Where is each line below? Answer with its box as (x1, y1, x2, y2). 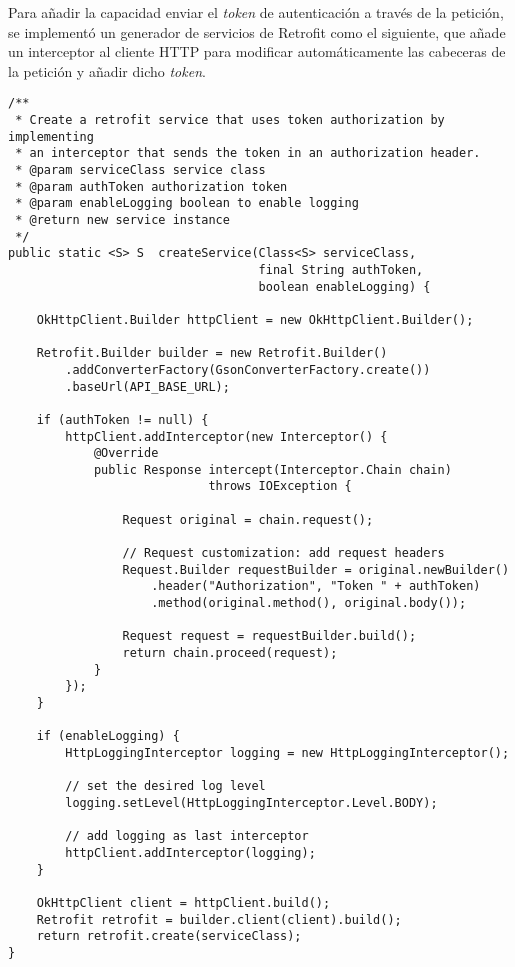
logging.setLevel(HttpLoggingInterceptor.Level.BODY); (65, 795, 438, 810)
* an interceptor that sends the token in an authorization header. (15, 146, 481, 161)
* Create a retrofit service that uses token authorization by (15, 113, 445, 128)
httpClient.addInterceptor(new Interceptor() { (65, 429, 388, 444)
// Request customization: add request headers (122, 546, 445, 561)
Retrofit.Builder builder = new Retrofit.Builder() (36, 346, 388, 361)
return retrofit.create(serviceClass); (36, 929, 302, 944)
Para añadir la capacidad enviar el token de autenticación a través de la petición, (8, 2, 504, 22)
